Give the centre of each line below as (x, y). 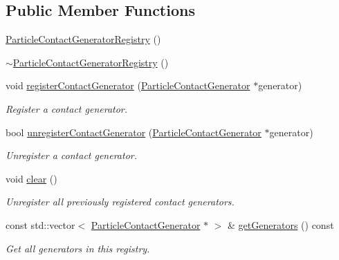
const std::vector (40, 224)
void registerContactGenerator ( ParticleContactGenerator (128, 85)
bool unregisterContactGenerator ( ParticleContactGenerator (134, 132)
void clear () (31, 178)
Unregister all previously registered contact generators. (120, 202)
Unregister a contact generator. (72, 155)
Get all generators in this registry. (78, 248)
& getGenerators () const (281, 224)
